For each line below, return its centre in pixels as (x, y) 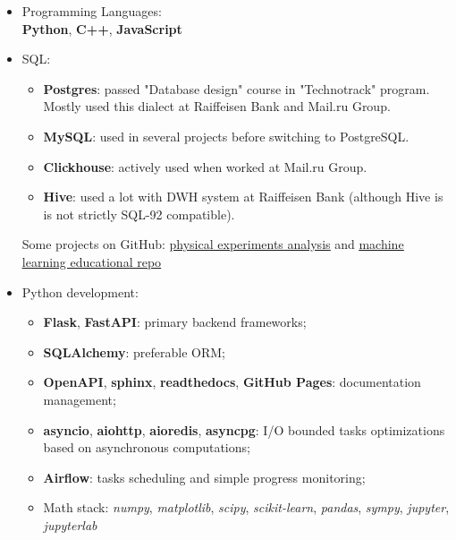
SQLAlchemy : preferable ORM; (134, 351)
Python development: (80, 291)
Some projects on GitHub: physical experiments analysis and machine (213, 244)
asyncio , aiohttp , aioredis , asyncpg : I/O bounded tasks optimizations (244, 429)
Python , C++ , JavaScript (102, 28)
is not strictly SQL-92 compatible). (139, 214)
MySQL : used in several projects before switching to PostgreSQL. (226, 136)
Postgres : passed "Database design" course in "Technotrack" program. (236, 88)
